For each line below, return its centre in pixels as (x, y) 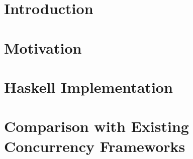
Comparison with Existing (96, 126)
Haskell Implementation (88, 87)
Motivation (43, 47)
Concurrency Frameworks (95, 146)
